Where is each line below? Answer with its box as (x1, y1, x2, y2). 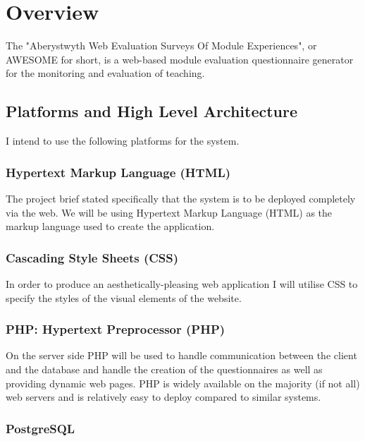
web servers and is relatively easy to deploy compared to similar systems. (6, 389, 321, 404)
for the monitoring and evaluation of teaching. (6, 66, 205, 80)
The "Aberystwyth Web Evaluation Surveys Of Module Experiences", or (6, 38, 317, 53)
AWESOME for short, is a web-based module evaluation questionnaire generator (6, 52, 354, 66)
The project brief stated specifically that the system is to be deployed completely (6, 191, 356, 205)
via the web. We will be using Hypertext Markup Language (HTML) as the (6, 205, 333, 219)
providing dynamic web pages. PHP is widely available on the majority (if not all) (6, 375, 360, 390)
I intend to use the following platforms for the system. (6, 133, 240, 148)
